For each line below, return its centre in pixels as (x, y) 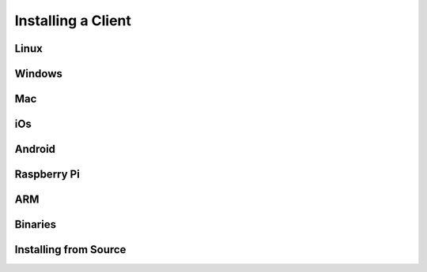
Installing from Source (70, 250)
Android (35, 149)
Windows (38, 74)
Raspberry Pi (47, 175)
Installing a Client (73, 20)
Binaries (36, 225)
